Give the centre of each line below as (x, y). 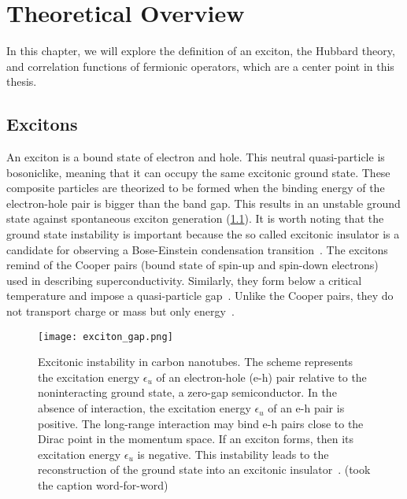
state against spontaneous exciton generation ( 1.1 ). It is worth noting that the (195, 218)
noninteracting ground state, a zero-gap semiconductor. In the (187, 392)
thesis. (22, 81)
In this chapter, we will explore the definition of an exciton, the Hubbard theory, (201, 51)
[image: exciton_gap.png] (105, 336)
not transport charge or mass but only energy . (120, 311)
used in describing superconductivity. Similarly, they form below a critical (184, 280)
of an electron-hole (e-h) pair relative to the (261, 377)
